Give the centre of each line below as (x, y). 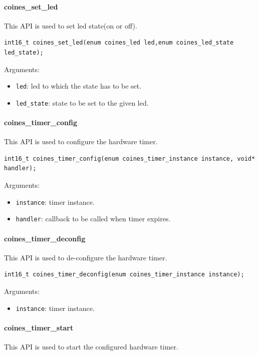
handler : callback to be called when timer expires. (93, 219)
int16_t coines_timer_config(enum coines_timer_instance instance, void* (130, 158)
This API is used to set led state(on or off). (71, 25)
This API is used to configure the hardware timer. (81, 141)
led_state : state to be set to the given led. (82, 102)
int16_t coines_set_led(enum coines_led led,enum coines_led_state (119, 43)
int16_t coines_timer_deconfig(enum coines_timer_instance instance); (124, 275)
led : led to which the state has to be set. (79, 86)
